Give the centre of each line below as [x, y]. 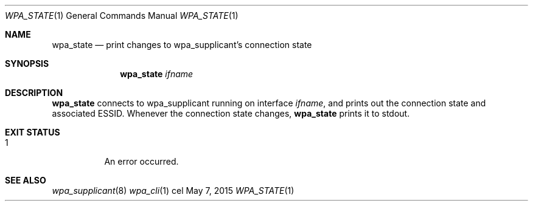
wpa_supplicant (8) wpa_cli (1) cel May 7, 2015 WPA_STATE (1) [173, 191]
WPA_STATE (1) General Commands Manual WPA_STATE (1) [122, 15]
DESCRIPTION [34, 93]
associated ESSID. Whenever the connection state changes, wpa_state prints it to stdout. [231, 113]
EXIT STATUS [33, 132]
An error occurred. [141, 161]
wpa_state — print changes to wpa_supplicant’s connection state [182, 45]
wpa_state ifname [157, 74]
